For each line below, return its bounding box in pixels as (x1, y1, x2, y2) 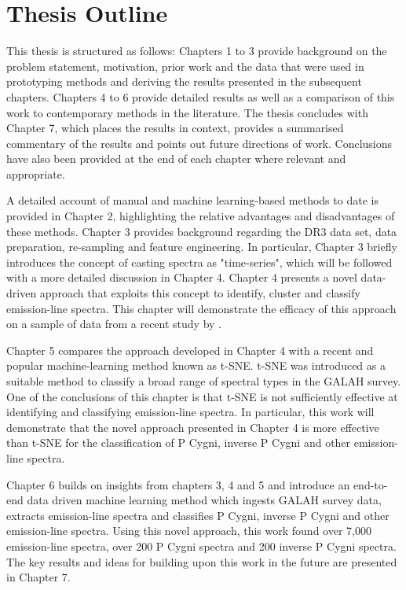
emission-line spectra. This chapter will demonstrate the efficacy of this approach (6, 300, 397, 316)
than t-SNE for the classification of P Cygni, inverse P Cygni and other (6, 434, 351, 451)
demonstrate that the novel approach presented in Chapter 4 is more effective (6, 419, 379, 435)
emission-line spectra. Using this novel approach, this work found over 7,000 (6, 522, 371, 539)
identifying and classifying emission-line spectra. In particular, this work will (6, 404, 375, 420)
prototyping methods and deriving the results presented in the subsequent (6, 73, 362, 90)
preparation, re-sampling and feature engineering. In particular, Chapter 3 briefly (6, 238, 397, 255)
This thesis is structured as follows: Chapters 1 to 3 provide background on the (6, 42, 387, 59)
